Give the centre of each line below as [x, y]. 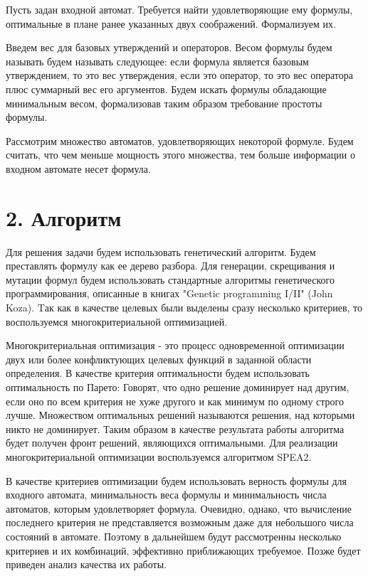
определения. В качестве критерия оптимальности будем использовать [158, 373]
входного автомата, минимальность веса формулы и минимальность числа [166, 495]
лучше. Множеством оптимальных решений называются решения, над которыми [180, 415]
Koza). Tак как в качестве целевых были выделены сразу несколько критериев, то [184, 308]
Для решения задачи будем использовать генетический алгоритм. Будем [161, 251]
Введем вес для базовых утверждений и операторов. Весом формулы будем [169, 47]
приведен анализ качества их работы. [86, 564]
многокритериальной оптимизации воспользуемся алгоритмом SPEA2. [159, 456]
